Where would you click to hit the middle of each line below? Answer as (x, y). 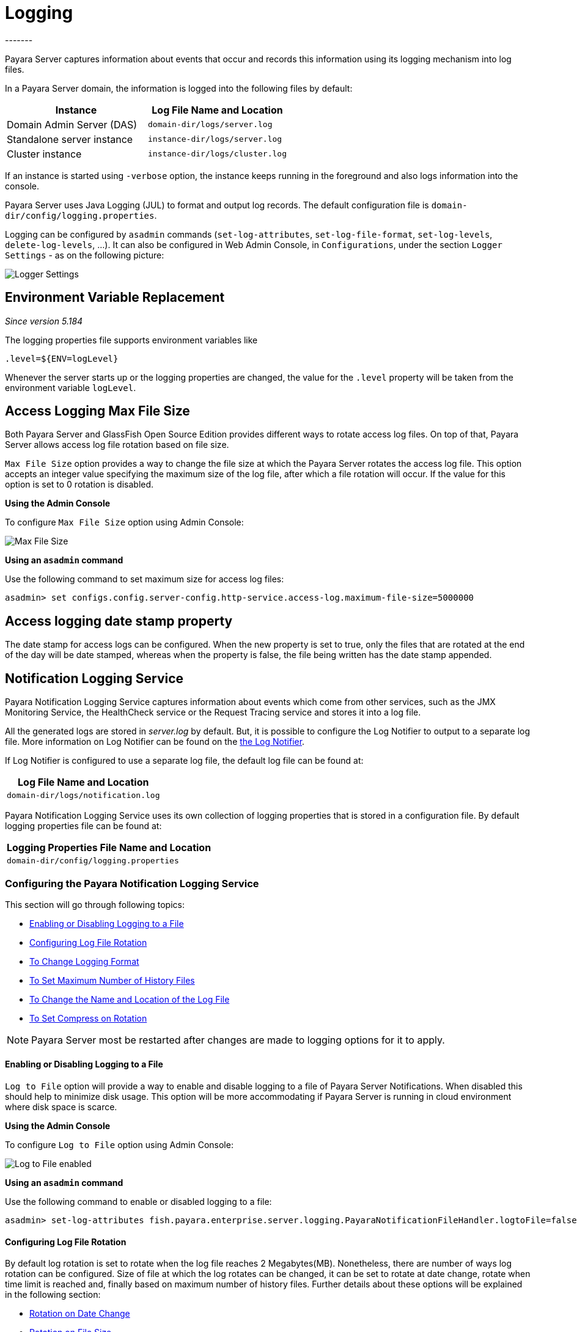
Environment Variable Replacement (115, 298)
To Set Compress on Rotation (88, 1018)
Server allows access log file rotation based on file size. (117, 445)
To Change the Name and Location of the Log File (130, 999)
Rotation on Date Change (80, 1314)
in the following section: (53, 1295)
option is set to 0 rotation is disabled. (79, 485)
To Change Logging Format (84, 961)
